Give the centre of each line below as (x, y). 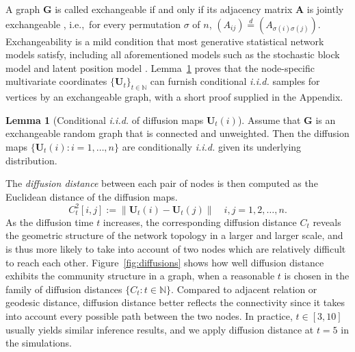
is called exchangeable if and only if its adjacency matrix (174, 9)
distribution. (31, 160)
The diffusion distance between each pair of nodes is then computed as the (162, 183)
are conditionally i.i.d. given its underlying (212, 146)
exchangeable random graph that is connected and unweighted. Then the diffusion (177, 133)
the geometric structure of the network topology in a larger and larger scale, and (174, 235)
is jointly (325, 9)
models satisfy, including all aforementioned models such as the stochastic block (173, 54)
